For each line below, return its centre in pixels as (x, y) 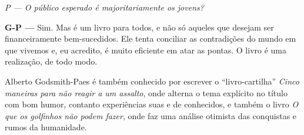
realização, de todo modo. (51, 61)
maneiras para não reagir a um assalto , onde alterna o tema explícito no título (146, 92)
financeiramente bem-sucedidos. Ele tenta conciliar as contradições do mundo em (151, 38)
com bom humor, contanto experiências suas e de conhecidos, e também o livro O (152, 104)
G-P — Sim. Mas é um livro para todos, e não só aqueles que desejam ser (139, 27)
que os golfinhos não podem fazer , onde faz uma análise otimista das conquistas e (151, 115)
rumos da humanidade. (46, 127)
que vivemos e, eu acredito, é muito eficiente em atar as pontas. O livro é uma (146, 50)
